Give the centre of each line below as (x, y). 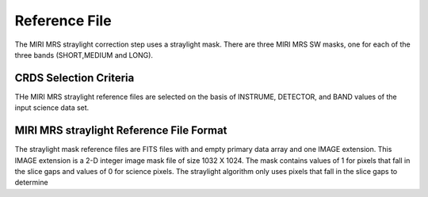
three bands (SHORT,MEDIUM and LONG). (84, 55)
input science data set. (52, 108)
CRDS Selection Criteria (75, 78)
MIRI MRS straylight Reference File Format (121, 131)
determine (31, 183)
